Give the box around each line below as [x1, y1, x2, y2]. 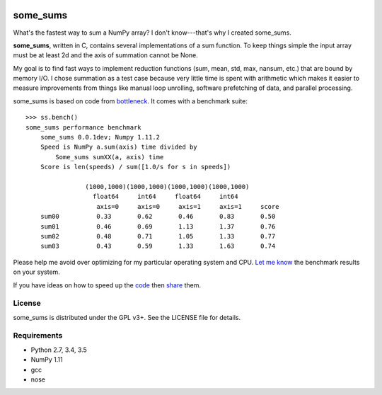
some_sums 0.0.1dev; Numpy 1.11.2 [40, 133, 161, 142]
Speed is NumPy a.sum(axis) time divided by [40, 143, 197, 151]
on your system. [13, 268, 60, 276]
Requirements [13, 331, 63, 340]
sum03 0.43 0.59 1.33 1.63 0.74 [40, 242, 276, 251]
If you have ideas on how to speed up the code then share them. [13, 280, 202, 290]
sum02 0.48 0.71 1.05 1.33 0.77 [40, 232, 276, 240]
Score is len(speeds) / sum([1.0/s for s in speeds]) [40, 163, 231, 171]
